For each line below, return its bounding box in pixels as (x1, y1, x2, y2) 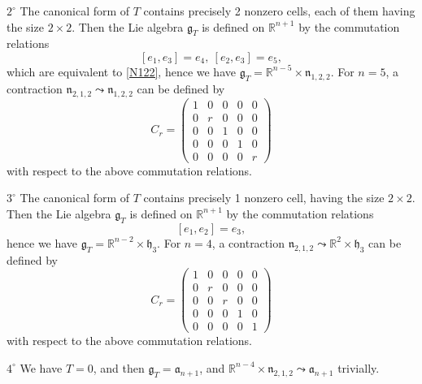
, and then (93, 359, 145, 376)
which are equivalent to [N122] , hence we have (7, 63, 236, 80)
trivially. (337, 359, 380, 376)
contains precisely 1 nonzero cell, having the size (143, 189, 385, 206)
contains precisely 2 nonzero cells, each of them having (143, 2, 415, 19)
